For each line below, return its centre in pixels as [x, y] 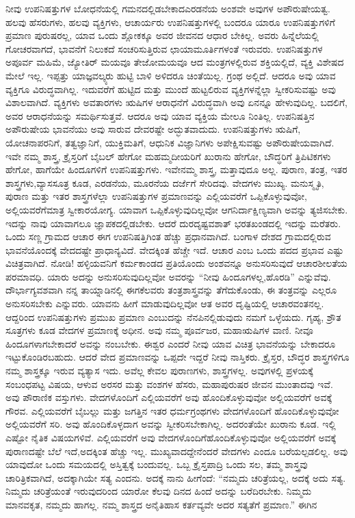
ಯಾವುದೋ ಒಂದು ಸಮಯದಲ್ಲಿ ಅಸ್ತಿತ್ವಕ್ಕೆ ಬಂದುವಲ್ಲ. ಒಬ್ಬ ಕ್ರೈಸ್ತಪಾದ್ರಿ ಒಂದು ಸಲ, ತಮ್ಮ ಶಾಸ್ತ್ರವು [157, 464]
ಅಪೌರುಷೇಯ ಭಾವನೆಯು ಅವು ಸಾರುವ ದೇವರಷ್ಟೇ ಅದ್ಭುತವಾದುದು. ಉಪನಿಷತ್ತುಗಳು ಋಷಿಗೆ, [153, 129]
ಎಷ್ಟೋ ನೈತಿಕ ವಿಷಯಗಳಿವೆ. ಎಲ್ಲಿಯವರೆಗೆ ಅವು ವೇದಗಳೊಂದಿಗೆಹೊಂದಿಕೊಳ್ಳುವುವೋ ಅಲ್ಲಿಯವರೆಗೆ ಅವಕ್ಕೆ [171, 437]
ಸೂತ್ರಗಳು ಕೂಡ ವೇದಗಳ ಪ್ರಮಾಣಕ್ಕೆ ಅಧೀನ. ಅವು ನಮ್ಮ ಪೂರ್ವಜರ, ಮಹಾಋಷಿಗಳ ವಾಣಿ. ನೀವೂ [159, 330]
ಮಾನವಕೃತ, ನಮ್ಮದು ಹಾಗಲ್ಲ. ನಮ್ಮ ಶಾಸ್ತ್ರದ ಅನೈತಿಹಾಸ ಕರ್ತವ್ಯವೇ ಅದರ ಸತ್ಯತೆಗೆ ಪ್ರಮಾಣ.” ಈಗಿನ [161, 504]
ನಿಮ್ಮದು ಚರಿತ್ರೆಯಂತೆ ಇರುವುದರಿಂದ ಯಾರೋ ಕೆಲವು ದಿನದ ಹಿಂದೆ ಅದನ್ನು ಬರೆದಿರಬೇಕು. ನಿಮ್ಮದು [159, 491]
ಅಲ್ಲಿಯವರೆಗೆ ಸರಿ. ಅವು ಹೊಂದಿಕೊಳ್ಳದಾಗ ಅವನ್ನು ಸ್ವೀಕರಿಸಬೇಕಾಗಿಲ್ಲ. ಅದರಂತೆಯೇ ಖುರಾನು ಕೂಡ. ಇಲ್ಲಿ [171, 424]
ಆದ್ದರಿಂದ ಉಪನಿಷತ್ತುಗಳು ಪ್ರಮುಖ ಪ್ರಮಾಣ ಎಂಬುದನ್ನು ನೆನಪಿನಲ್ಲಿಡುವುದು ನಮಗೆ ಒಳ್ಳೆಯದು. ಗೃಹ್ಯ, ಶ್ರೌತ [173, 316]
